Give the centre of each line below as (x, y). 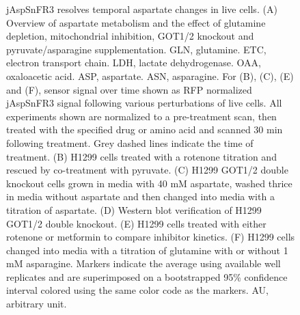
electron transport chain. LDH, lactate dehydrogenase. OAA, (134, 63)
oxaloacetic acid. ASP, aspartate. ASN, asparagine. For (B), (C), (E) (150, 76)
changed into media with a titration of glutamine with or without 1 (147, 250)
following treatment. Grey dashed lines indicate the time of (130, 142)
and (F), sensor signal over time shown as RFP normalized (129, 89)
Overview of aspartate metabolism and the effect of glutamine (136, 22)
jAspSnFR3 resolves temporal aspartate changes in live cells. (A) (142, 9)
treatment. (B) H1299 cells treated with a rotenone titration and (141, 156)
